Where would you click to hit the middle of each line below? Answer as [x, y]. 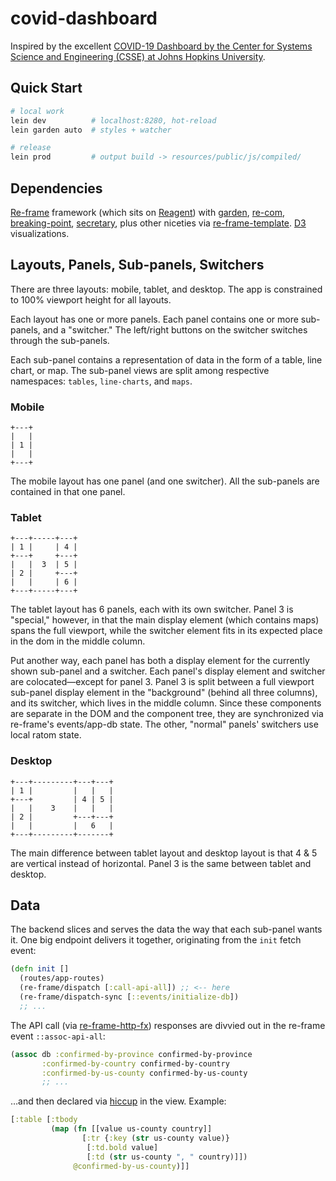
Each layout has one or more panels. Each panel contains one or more [154, 319]
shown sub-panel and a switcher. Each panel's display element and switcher [168, 671]
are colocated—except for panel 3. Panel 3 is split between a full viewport [162, 682]
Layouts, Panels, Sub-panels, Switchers [137, 265]
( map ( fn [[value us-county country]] [131, 1129]
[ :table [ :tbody [44, 1120]
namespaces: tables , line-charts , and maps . [101, 381]
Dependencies [56, 188]
